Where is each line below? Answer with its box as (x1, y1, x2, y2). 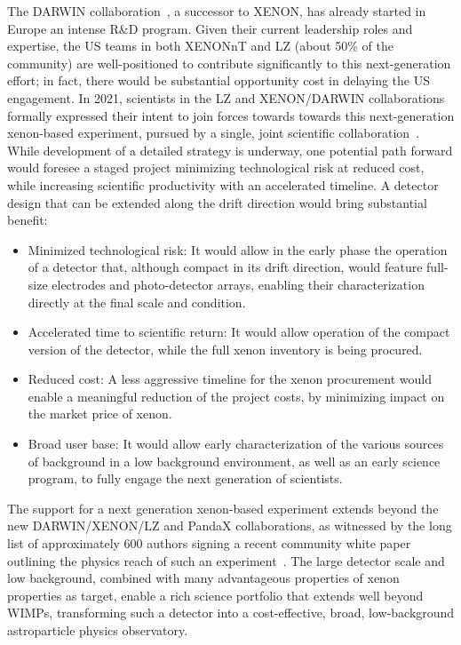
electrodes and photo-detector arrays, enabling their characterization (52, 275, 425, 293)
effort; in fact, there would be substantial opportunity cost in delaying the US (7, 71, 430, 90)
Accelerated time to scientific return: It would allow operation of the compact (28, 322, 450, 341)
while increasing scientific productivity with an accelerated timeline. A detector (7, 175, 439, 194)
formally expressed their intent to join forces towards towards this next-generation (7, 106, 455, 124)
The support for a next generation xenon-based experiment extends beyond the (7, 498, 439, 517)
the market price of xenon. (28, 404, 172, 423)
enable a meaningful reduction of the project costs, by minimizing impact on (28, 386, 445, 405)
